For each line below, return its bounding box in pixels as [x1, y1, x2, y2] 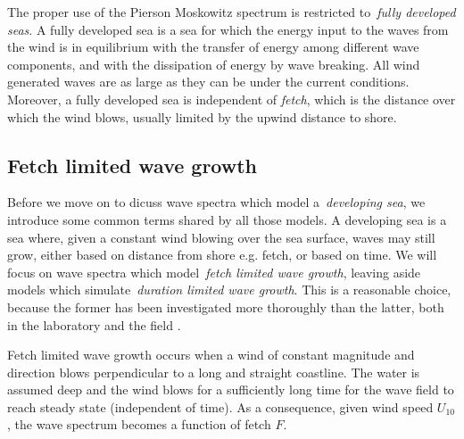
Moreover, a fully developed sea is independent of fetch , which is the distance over [7, 89, 456, 108]
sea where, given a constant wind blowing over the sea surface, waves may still [7, 228, 435, 246]
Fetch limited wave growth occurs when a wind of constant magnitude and [7, 345, 415, 364]
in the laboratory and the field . [7, 315, 181, 334]
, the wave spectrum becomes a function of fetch [7, 415, 271, 434]
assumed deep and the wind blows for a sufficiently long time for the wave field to [7, 380, 454, 399]
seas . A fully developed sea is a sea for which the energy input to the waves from [7, 20, 449, 38]
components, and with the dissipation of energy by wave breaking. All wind [7, 54, 420, 73]
